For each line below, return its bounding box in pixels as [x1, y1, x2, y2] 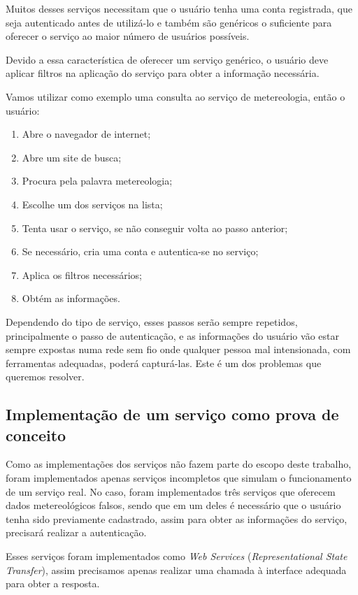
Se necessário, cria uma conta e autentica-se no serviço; [22, 244, 259, 259]
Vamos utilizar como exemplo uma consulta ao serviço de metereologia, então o [6, 89, 345, 103]
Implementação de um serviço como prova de [6, 403, 339, 425]
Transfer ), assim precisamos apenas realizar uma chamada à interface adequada [6, 562, 347, 577]
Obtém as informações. [22, 291, 120, 306]
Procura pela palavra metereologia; [22, 173, 173, 188]
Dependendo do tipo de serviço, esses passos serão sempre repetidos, [6, 314, 298, 329]
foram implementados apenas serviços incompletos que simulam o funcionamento [6, 471, 352, 485]
